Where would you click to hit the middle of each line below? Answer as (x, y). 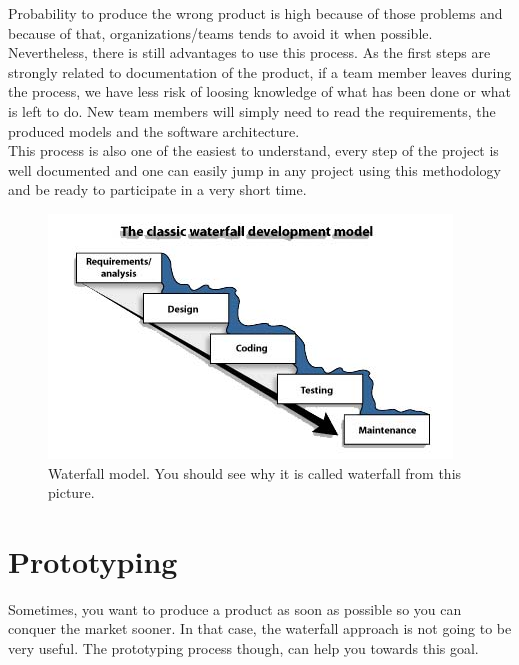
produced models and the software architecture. (154, 130)
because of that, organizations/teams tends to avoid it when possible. (220, 32)
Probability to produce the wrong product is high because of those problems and (255, 13)
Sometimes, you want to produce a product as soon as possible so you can (235, 608)
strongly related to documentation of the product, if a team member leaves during (260, 71)
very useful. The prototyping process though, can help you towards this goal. (243, 648)
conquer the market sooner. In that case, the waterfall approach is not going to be (260, 628)
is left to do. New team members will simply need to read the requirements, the (252, 110)
